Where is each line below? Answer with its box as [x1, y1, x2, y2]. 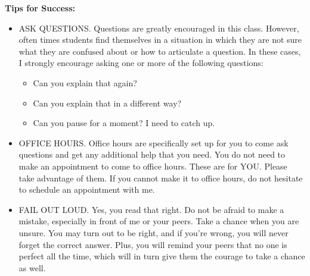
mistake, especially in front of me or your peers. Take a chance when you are [18, 215, 299, 227]
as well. [18, 261, 46, 274]
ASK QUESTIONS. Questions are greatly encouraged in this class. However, [18, 21, 299, 34]
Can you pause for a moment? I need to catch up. [33, 117, 215, 129]
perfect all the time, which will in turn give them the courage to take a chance [18, 250, 305, 262]
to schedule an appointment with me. [18, 183, 155, 196]
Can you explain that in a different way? [33, 96, 182, 109]
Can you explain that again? [33, 76, 137, 89]
